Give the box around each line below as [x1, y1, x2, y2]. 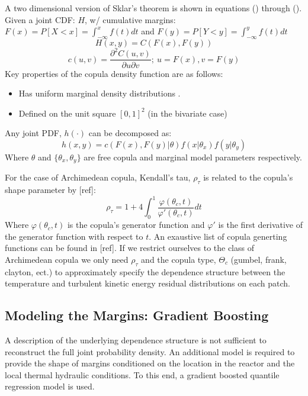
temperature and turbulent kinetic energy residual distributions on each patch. [5, 277, 290, 289]
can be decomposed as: [88, 127, 172, 139]
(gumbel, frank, [230, 253, 287, 265]
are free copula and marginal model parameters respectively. [84, 150, 302, 163]
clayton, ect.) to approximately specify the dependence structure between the [5, 265, 285, 278]
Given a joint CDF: [5, 13, 75, 25]
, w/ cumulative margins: [85, 13, 176, 25]
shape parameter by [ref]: [5, 183, 96, 196]
